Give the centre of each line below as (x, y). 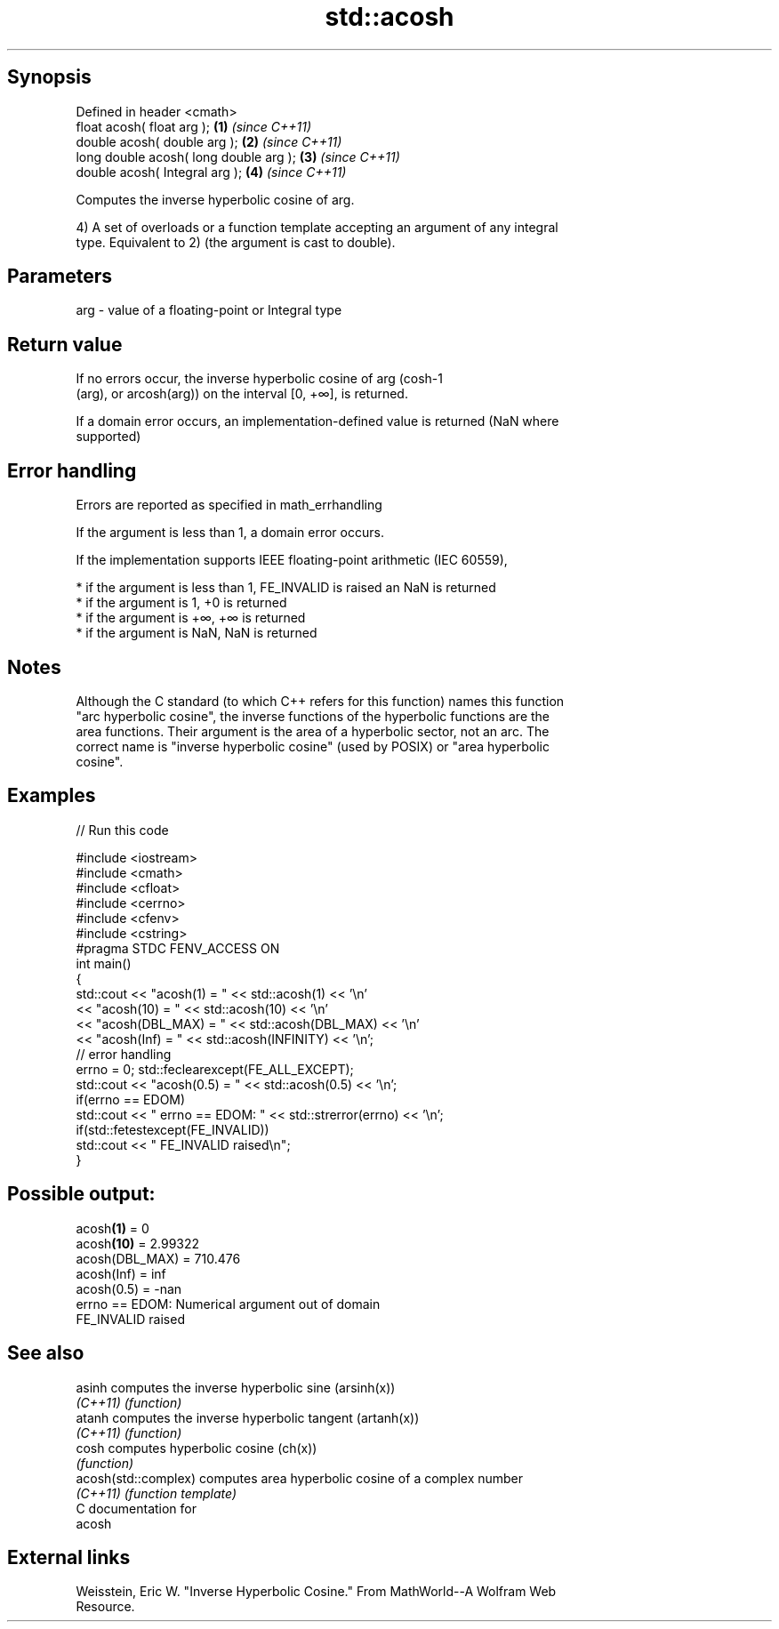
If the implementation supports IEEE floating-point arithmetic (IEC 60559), (292, 560)
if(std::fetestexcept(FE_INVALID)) (173, 1129)
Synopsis (49, 77)
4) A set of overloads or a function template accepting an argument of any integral (317, 227)
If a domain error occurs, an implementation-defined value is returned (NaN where (317, 421)
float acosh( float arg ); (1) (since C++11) (193, 126)
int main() (104, 963)
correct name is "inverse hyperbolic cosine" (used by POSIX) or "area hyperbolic (313, 746)
